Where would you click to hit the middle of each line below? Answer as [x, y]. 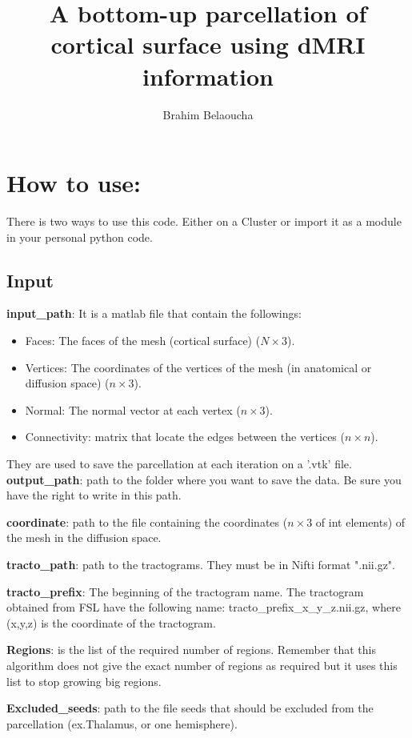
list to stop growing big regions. [84, 681]
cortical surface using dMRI [208, 44]
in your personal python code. [80, 237]
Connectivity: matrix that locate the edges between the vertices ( [185, 437]
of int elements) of [360, 521]
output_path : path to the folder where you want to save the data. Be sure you [204, 479]
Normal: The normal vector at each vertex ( [133, 409]
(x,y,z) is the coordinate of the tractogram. [111, 622]
